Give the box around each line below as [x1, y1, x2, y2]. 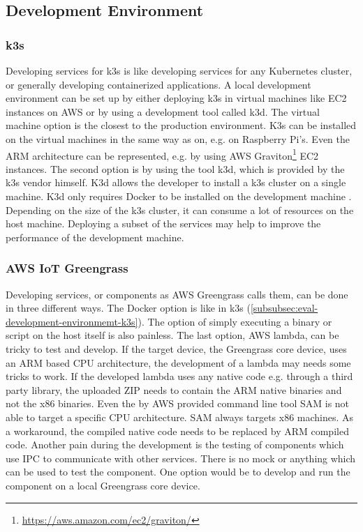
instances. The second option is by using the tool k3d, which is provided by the [6, 161, 345, 176]
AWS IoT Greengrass [6, 259, 128, 277]
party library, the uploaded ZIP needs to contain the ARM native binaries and [6, 382, 342, 397]
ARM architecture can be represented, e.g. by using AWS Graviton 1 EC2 [6, 146, 319, 162]
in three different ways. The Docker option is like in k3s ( [6, 301, 251, 315]
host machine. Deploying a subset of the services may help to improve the [6, 216, 321, 231]
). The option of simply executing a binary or [138, 314, 332, 328]
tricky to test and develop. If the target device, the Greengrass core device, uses [6, 341, 347, 356]
